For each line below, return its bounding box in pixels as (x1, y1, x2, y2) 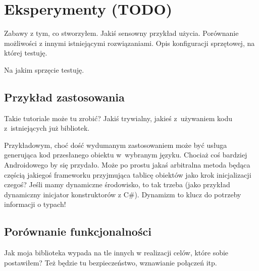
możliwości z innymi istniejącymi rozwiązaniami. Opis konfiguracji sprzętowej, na (4, 37, 255, 48)
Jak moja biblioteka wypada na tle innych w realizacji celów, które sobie (4, 247, 229, 258)
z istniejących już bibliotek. (4, 123, 90, 133)
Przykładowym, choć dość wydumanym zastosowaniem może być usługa (4, 139, 227, 150)
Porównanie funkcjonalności (4, 224, 151, 239)
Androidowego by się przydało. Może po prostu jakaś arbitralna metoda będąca (4, 159, 250, 170)
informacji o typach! (4, 199, 66, 209)
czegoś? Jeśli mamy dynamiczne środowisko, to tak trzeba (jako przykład (4, 179, 230, 190)
